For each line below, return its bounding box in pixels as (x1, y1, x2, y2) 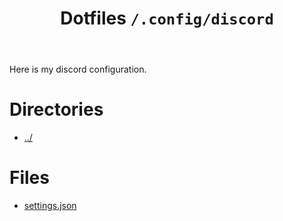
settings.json (23, 200, 77, 212)
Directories (9, 98, 104, 121)
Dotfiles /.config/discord (60, 7, 274, 30)
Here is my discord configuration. (9, 63, 147, 76)
